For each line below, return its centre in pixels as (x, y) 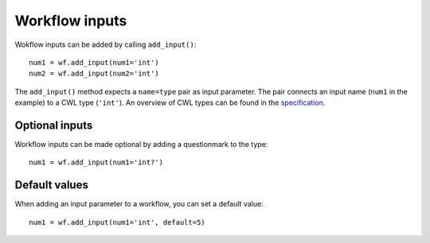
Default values (52, 185)
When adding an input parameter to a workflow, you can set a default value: (139, 204)
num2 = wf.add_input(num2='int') (94, 74)
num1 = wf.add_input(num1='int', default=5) (117, 222)
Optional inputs (54, 125)
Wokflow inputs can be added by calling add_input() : (106, 44)
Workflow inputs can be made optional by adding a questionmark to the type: (141, 145)
